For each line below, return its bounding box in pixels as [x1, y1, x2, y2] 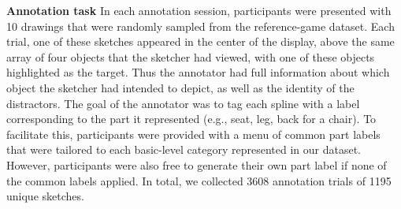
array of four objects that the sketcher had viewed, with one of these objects [6, 48, 375, 65]
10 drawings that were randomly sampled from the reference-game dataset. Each [6, 17, 395, 34]
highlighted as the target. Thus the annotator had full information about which [6, 64, 390, 80]
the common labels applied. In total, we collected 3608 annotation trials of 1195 [6, 172, 392, 188]
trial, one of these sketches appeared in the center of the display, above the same [6, 33, 395, 50]
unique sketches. [6, 188, 84, 204]
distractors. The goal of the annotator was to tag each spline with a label [6, 95, 360, 111]
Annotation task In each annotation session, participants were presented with [6, 2, 392, 18]
